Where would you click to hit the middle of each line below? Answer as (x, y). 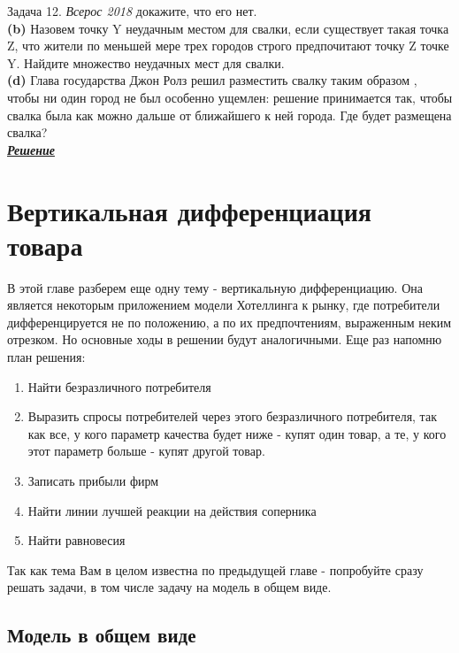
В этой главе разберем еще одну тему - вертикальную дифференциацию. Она (215, 287)
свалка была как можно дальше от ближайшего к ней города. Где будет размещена (229, 115)
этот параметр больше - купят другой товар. (146, 451)
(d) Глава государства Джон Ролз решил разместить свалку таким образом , (212, 80)
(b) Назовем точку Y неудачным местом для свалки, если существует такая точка (228, 28)
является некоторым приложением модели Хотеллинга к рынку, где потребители (224, 305)
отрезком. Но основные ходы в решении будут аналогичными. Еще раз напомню (225, 339)
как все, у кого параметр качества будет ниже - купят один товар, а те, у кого (237, 433)
